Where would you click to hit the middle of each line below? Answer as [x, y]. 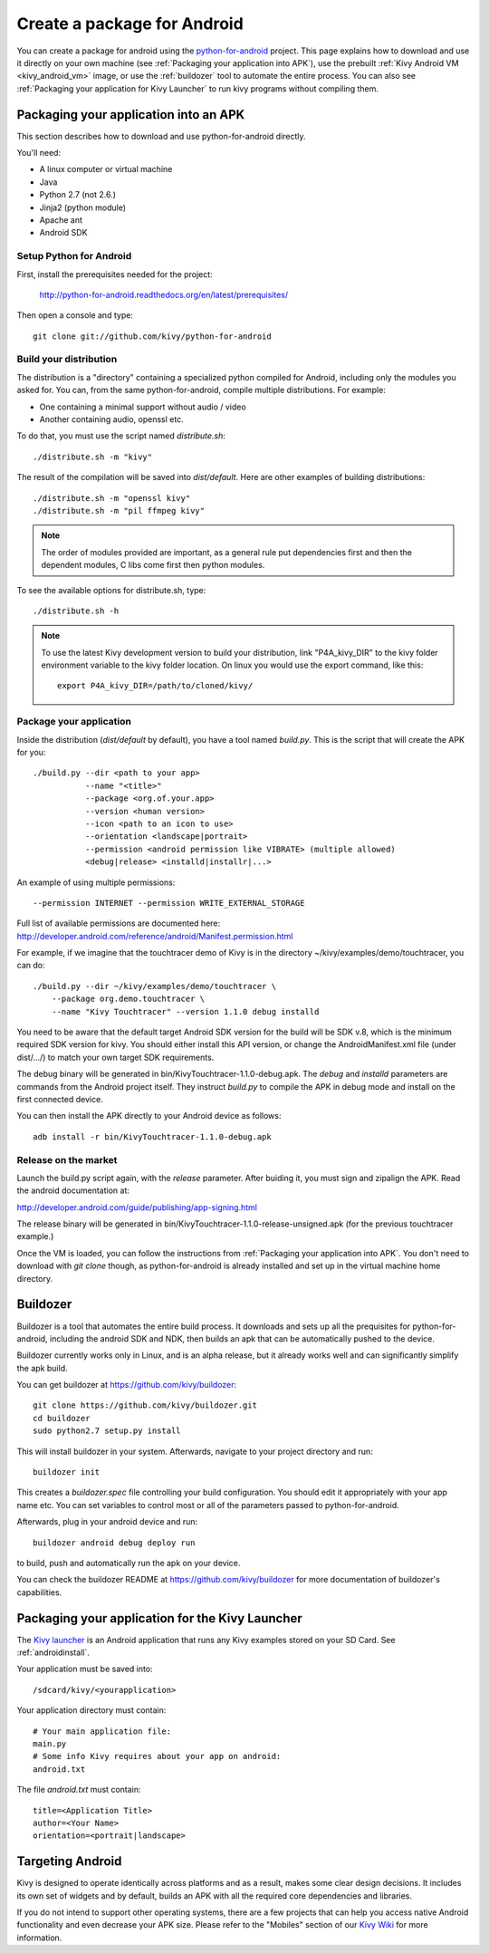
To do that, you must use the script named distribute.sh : [121, 436]
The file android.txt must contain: [79, 1790]
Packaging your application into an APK [131, 115]
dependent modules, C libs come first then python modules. [153, 565]
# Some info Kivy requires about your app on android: [157, 1756]
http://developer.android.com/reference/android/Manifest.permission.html [155, 936]
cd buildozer [62, 1418]
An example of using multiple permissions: [96, 882]
